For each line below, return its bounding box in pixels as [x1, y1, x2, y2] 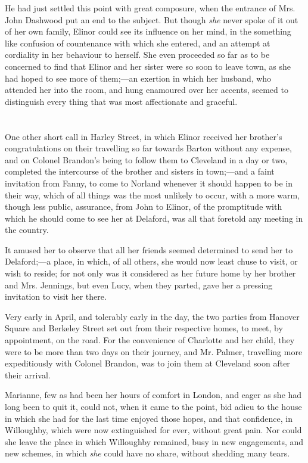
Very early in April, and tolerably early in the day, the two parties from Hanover [5, 310, 300, 322]
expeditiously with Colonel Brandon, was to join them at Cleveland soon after [5, 357, 290, 369]
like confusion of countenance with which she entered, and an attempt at [5, 36, 270, 49]
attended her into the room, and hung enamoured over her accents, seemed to [5, 83, 288, 96]
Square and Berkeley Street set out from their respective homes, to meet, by [5, 322, 283, 334]
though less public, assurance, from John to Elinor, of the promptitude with [5, 200, 282, 213]
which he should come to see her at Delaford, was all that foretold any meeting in [5, 212, 303, 224]
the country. [5, 223, 49, 236]
